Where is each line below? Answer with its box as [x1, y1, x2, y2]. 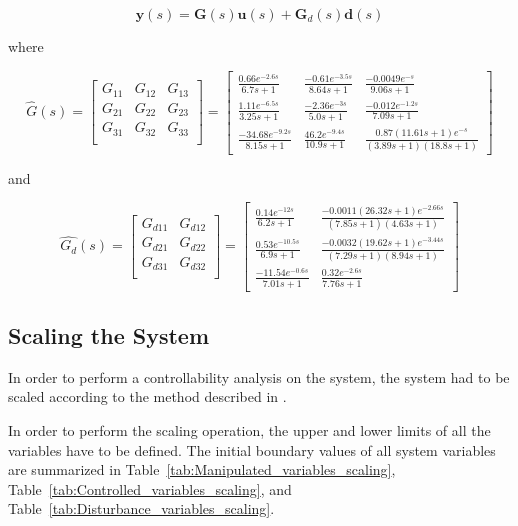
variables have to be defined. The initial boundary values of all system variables [8, 439, 496, 460]
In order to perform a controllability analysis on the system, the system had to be [8, 366, 510, 387]
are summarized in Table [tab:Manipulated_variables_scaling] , [8, 459, 396, 480]
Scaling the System [8, 320, 210, 351]
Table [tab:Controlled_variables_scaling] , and [8, 478, 292, 499]
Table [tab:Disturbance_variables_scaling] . [8, 498, 275, 519]
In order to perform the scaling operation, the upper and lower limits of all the [8, 420, 491, 441]
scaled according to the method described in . [8, 386, 287, 407]
